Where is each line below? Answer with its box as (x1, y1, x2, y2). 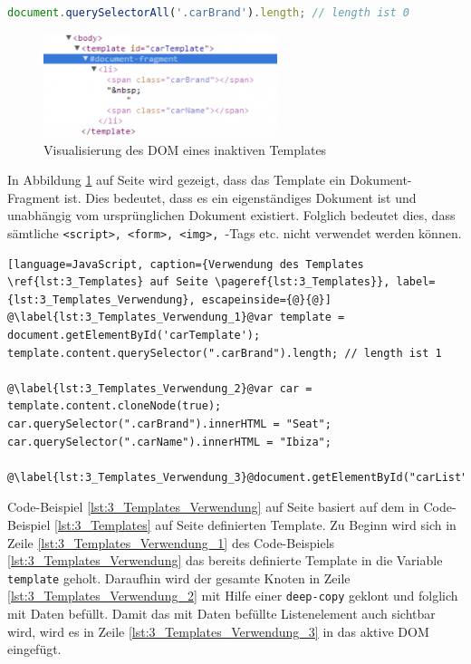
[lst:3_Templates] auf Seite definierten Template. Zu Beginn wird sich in (53, 515, 457, 534)
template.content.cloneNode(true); (7, 399, 222, 413)
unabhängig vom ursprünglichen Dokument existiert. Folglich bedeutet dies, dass (7, 206, 456, 225)
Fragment (7, 188, 61, 207)
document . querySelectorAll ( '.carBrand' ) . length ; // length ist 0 (7, 6, 409, 19)
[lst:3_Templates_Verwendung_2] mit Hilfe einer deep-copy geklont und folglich (7, 586, 458, 605)
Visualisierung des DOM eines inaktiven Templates (43, 140, 327, 159)
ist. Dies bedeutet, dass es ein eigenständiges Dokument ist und (63, 188, 417, 207)
